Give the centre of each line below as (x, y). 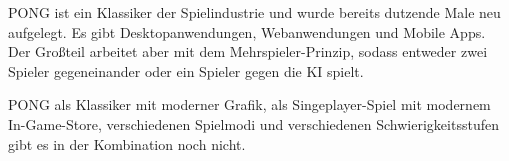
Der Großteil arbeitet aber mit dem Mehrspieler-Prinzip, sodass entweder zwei (248, 51)
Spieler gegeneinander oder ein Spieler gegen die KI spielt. (186, 70)
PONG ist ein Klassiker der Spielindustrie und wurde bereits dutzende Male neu (254, 12)
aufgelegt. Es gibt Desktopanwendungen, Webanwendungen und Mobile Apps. (247, 31)
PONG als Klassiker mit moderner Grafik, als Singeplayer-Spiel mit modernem (249, 104)
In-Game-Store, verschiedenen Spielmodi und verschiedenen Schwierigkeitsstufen (253, 123)
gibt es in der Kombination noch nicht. (127, 143)
